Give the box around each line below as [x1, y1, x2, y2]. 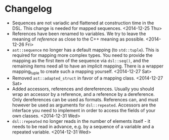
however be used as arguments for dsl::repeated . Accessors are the [12, 102, 156, 108]
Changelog [5, 3, 52, 15]
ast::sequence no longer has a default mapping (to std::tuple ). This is [12, 47, 159, 53]
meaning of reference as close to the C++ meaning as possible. [12, 36, 145, 42]
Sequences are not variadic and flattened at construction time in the [12, 20, 154, 26]
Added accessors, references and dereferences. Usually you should [12, 86, 154, 92]
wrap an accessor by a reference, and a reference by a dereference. [12, 91, 155, 97]
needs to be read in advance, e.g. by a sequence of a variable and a [12, 123, 154, 129]
